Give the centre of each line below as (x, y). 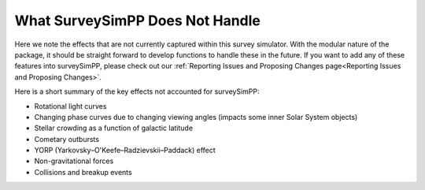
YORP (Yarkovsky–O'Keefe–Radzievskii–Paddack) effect (125, 151)
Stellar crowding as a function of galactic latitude (113, 128)
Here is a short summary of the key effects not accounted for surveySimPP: (137, 91)
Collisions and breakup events (83, 172)
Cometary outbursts (67, 139)
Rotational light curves (70, 106)
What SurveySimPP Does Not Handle (138, 20)
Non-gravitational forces (74, 161)
